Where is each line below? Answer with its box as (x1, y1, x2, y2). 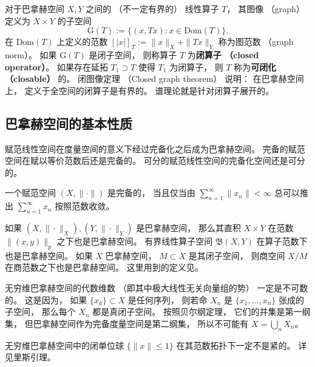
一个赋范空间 (5, 186, 56, 199)
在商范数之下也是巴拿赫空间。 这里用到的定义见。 (5, 261, 203, 274)
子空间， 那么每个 (5, 305, 76, 318)
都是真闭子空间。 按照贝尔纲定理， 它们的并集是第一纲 (92, 305, 311, 318)
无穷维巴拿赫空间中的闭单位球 (5, 338, 124, 351)
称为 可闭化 (234, 60, 277, 73)
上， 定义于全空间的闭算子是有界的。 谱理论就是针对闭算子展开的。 (5, 84, 274, 96)
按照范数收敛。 (55, 200, 115, 212)
